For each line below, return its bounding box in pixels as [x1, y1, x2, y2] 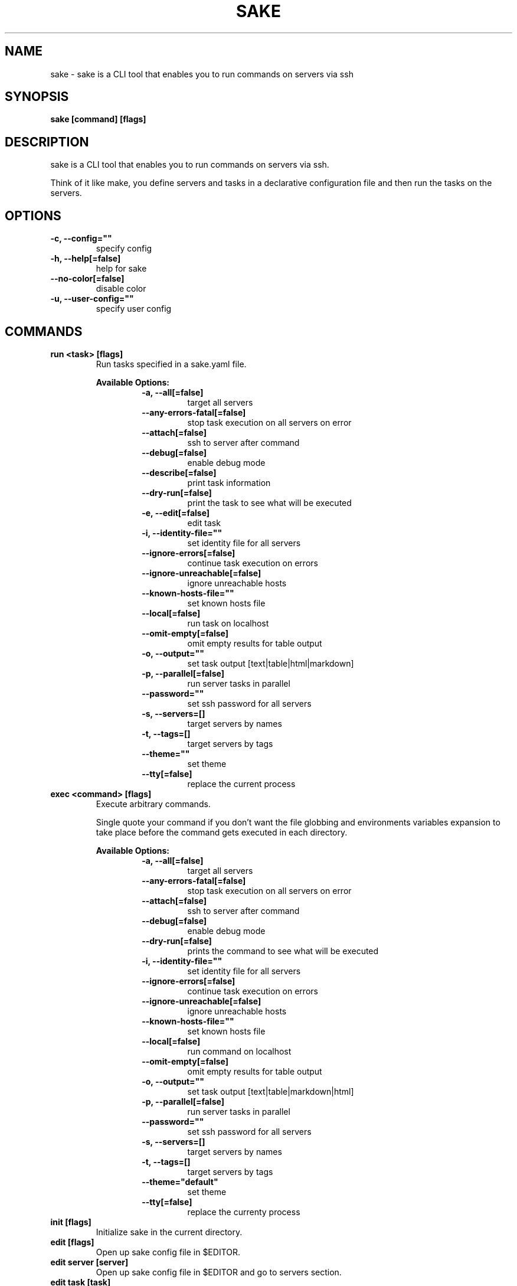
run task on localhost [187, 618, 269, 628]
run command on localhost [187, 1046, 292, 1056]
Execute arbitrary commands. [96, 798, 211, 809]
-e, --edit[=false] [142, 507, 210, 518]
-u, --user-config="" [50, 293, 134, 304]
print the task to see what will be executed [187, 497, 352, 508]
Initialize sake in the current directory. [96, 1226, 243, 1237]
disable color [96, 283, 146, 294]
